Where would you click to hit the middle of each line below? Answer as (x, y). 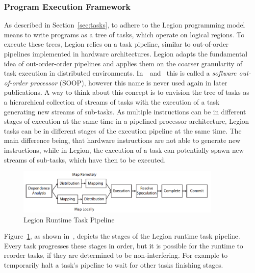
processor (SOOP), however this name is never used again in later (129, 82)
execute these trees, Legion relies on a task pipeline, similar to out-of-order (116, 44)
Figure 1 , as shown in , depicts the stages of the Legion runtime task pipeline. (122, 236)
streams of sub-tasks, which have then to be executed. (85, 159)
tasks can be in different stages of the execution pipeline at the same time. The (123, 130)
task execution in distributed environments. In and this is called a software (120, 73)
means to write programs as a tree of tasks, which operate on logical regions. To (124, 34)
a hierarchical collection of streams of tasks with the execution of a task (112, 101)
